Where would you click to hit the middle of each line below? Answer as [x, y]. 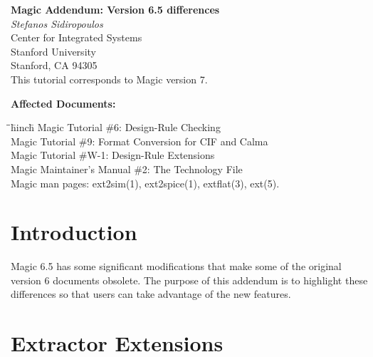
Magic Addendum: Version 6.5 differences [115, 9]
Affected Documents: [63, 103]
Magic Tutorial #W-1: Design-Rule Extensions [113, 155]
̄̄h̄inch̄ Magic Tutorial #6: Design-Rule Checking [116, 127]
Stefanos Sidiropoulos [57, 23]
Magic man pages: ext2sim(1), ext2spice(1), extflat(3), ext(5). [145, 183]
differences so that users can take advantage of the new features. [151, 294]
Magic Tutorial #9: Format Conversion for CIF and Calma [140, 141]
